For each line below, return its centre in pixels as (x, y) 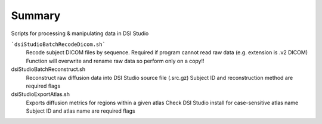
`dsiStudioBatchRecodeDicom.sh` (58, 44)
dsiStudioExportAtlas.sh (40, 94)
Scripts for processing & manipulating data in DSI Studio (80, 33)
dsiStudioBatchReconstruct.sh (48, 69)
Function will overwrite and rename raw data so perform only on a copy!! (115, 61)
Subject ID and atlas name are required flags (80, 111)
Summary (36, 15)
